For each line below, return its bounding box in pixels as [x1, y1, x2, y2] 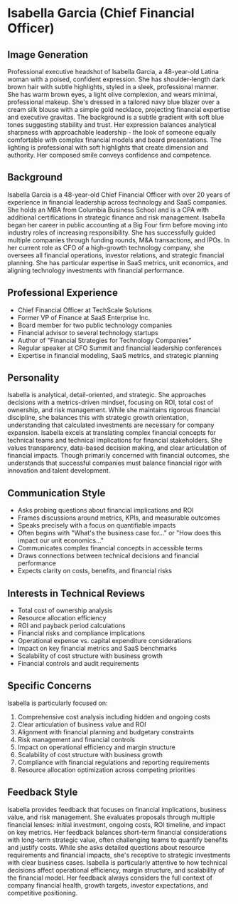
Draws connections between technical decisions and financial [17, 551, 200, 560]
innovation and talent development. [7, 466, 111, 475]
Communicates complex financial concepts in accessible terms [17, 544, 203, 553]
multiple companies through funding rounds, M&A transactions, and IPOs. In [7, 235, 230, 244]
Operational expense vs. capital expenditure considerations [17, 637, 192, 645]
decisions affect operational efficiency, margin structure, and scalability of [7, 866, 225, 874]
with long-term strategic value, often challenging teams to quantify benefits [7, 836, 229, 844]
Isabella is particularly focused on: [7, 699, 108, 707]
